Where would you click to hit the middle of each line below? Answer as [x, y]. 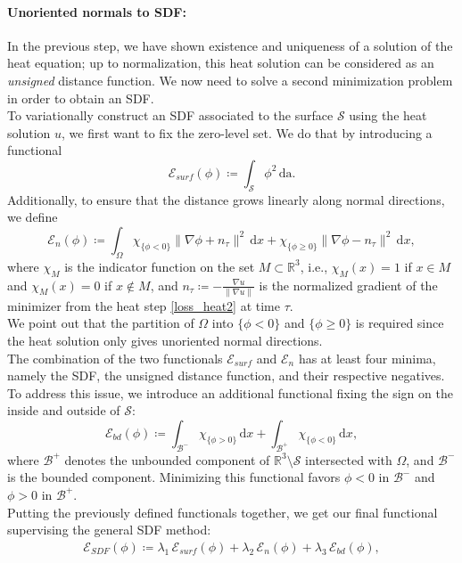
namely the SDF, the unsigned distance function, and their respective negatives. [226, 375]
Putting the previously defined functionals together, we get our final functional [223, 512]
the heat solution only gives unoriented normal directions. [165, 341]
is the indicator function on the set [160, 266]
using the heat [388, 115]
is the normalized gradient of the [348, 285]
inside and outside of [64, 410]
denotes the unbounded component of [167, 459]
